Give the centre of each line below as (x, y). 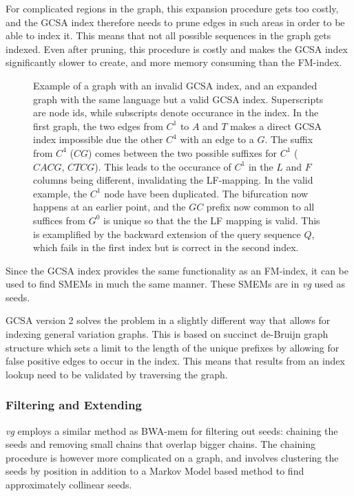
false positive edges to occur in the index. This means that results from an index (175, 361)
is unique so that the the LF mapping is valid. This (212, 220)
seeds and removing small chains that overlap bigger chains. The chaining (161, 444)
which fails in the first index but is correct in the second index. (166, 247)
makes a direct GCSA (276, 126)
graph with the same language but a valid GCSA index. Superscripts (178, 99)
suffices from (60, 220)
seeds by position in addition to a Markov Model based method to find (155, 471)
